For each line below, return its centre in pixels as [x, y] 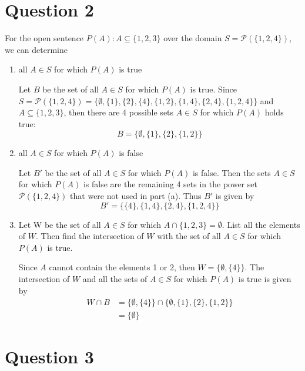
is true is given [265, 279]
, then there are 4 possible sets [119, 112]
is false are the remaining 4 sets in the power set [170, 184]
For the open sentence [44, 38]
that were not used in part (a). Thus [136, 196]
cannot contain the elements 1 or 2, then [122, 267]
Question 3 [49, 357]
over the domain [193, 38]
